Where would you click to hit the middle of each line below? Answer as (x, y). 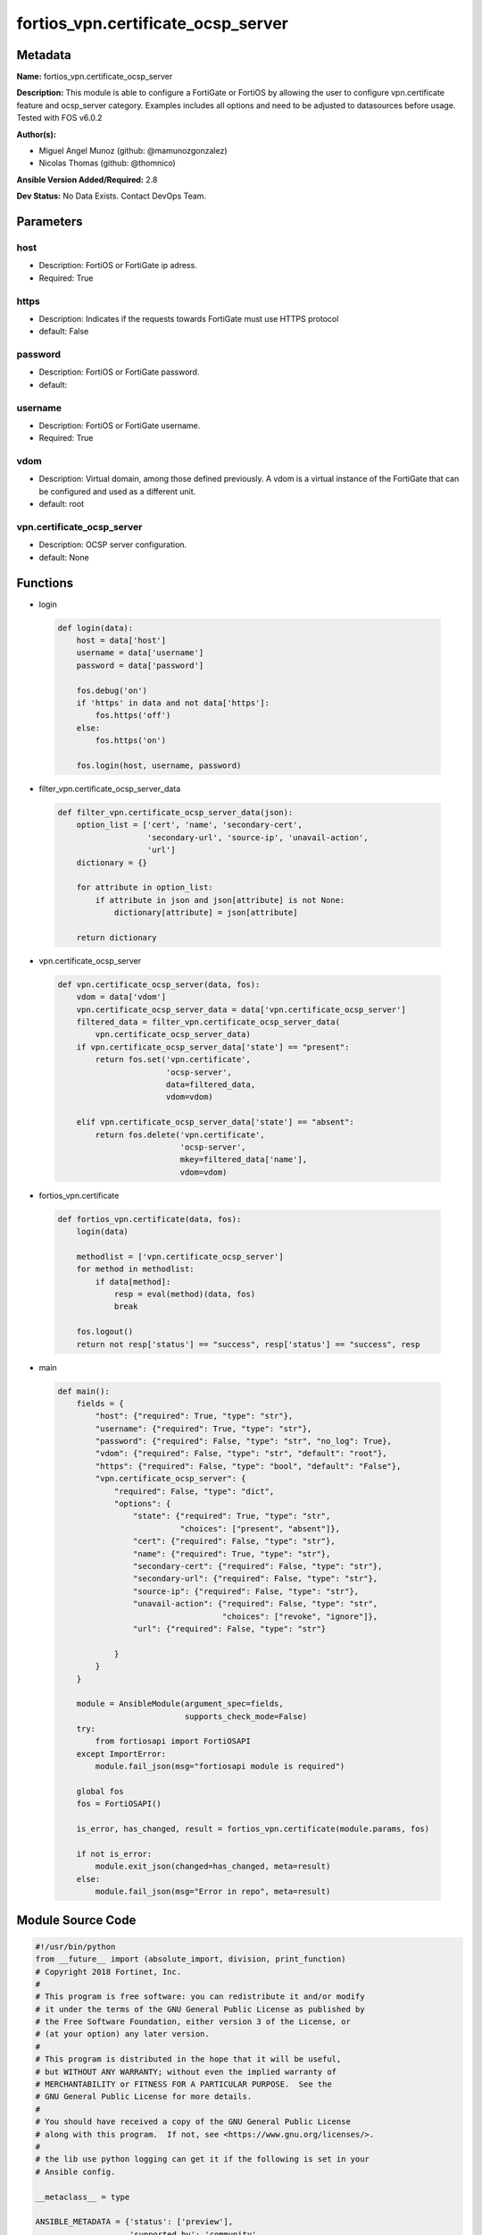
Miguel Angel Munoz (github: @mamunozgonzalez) (133, 151)
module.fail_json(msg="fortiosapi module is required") (220, 1767)
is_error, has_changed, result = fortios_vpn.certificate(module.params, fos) (253, 1829)
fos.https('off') (133, 716)
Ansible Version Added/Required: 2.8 (87, 180)
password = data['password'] (140, 665)
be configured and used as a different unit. (117, 491)
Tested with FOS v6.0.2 (59, 118)
